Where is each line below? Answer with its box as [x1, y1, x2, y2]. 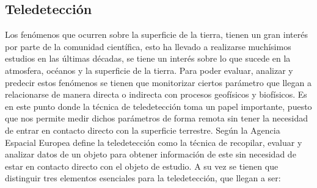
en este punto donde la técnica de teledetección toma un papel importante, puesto [5, 99, 312, 112]
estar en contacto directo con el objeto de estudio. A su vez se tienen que [5, 159, 279, 172]
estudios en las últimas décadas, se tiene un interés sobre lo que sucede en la [5, 52, 291, 65]
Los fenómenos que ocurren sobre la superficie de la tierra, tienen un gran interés [5, 28, 308, 41]
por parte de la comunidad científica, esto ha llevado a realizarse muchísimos [5, 40, 291, 52]
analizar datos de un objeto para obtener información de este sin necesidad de [5, 148, 296, 161]
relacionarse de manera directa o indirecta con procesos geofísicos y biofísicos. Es [5, 88, 307, 101]
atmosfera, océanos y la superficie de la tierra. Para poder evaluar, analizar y [5, 63, 293, 76]
